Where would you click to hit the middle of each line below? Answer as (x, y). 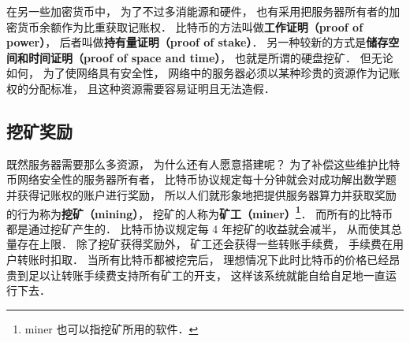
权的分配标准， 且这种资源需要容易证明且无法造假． (141, 88)
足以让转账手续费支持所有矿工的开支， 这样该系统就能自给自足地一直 (207, 275)
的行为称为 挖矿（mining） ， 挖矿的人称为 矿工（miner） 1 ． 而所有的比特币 (200, 212)
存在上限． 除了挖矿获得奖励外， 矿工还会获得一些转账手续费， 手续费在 (205, 244)
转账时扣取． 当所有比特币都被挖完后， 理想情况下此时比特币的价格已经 (203, 259)
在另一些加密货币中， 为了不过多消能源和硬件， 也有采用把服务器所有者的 (198, 11)
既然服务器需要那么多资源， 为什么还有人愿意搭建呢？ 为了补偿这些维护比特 (203, 164)
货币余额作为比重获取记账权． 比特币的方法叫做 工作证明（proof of (190, 26)
